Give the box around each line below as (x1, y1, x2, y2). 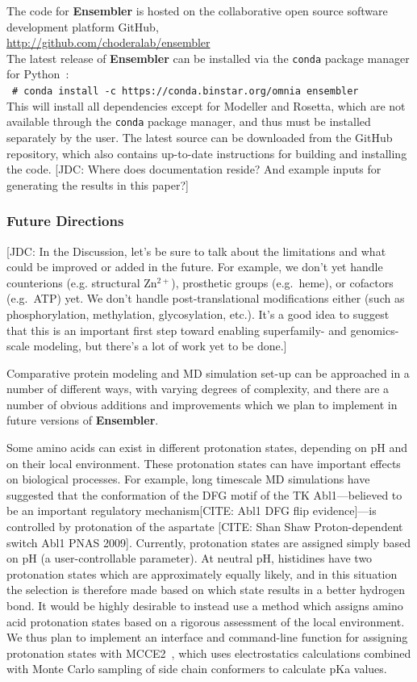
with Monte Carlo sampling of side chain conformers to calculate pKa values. (6, 660, 387, 677)
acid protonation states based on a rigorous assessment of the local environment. (6, 613, 405, 630)
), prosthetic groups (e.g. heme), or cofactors (171, 274, 394, 291)
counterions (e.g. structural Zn (6, 274, 157, 291)
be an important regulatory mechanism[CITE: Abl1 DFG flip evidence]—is (6, 502, 377, 519)
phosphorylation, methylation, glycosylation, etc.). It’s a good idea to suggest (6, 305, 390, 322)
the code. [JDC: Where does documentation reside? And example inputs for (6, 161, 382, 178)
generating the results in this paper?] (6, 176, 189, 193)
